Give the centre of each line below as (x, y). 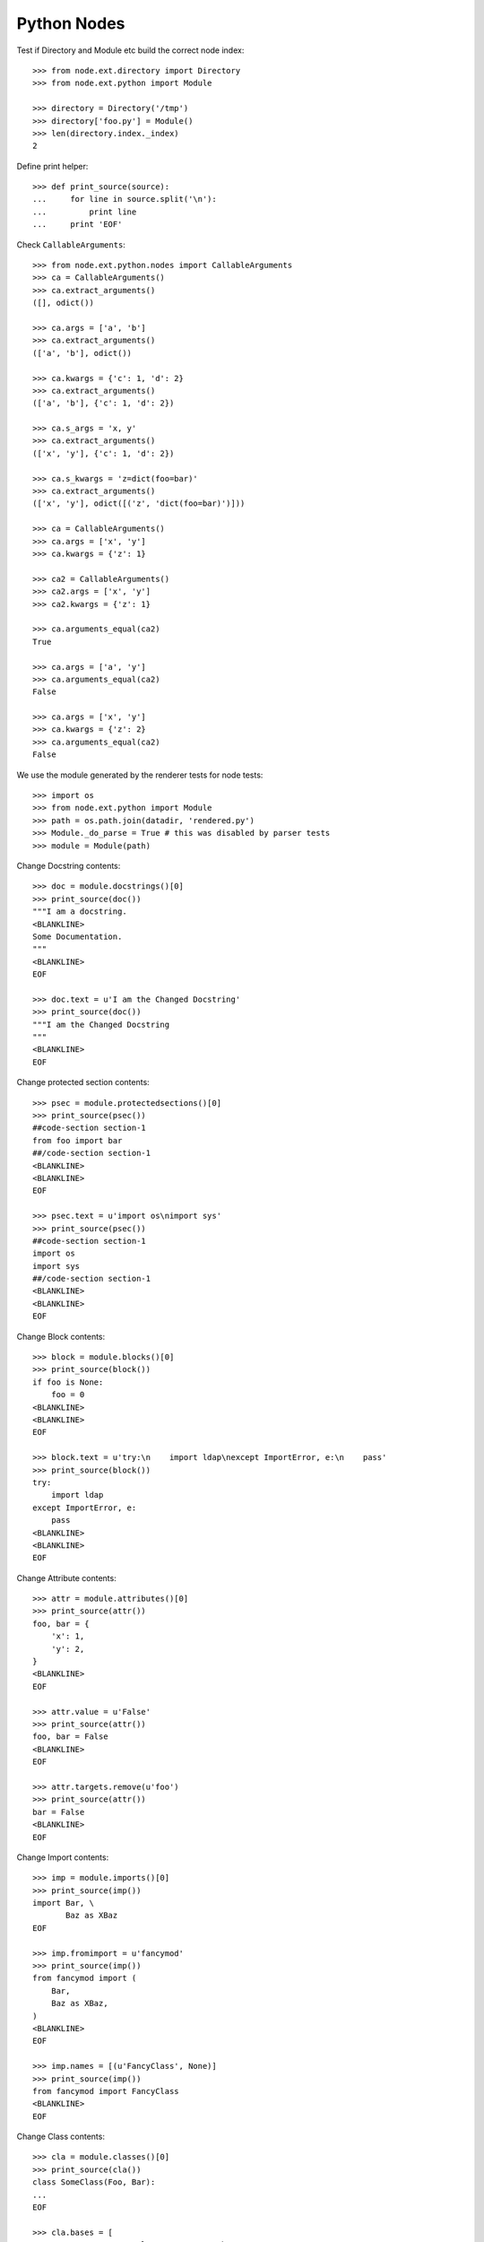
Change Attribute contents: (66, 1577)
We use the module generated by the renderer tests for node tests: (140, 775)
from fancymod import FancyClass (106, 2091)
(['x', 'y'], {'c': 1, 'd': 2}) (104, 453)
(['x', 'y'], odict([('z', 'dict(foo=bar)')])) (139, 504)
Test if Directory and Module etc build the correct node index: (130, 50)
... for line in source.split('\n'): (125, 199)
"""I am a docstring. (80, 912)
